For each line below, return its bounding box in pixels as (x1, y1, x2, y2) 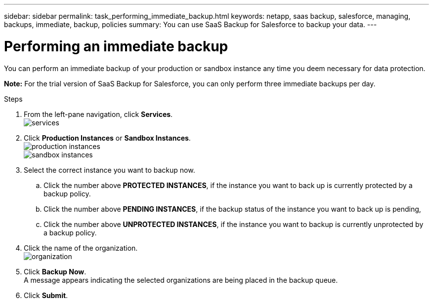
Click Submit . (24, 291, 68, 300)
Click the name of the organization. (24, 243, 138, 252)
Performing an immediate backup (4, 38, 228, 55)
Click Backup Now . (24, 267, 87, 276)
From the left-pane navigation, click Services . (24, 110, 173, 118)
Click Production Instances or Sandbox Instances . (24, 133, 191, 142)
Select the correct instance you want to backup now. (24, 165, 195, 174)
